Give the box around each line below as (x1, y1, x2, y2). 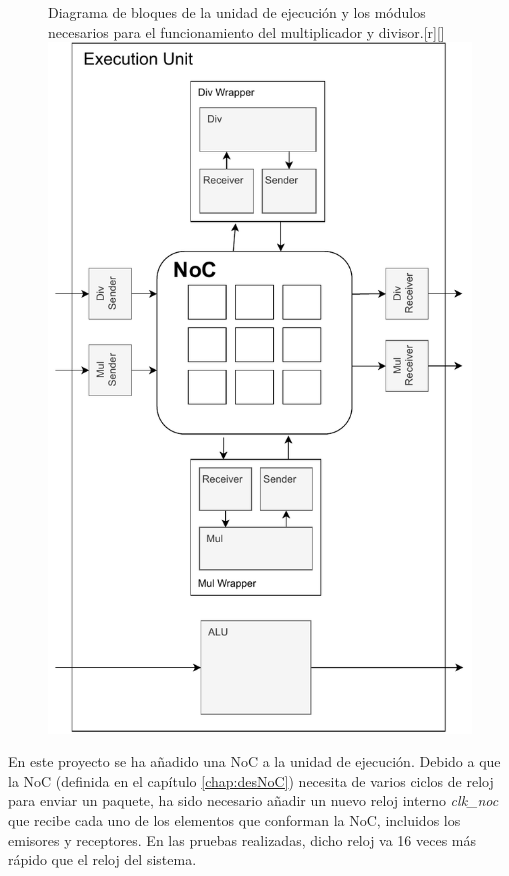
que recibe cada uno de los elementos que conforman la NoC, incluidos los (8, 809, 461, 830)
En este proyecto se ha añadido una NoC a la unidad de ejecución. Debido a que (8, 751, 501, 772)
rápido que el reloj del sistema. (8, 849, 197, 870)
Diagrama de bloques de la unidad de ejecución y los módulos (48, 2, 426, 22)
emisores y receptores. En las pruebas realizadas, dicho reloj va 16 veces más (8, 829, 477, 850)
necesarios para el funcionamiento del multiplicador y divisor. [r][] (48, 21, 445, 42)
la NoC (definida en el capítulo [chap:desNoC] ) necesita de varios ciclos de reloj (8, 770, 494, 791)
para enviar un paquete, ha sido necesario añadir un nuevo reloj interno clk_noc (8, 790, 499, 811)
